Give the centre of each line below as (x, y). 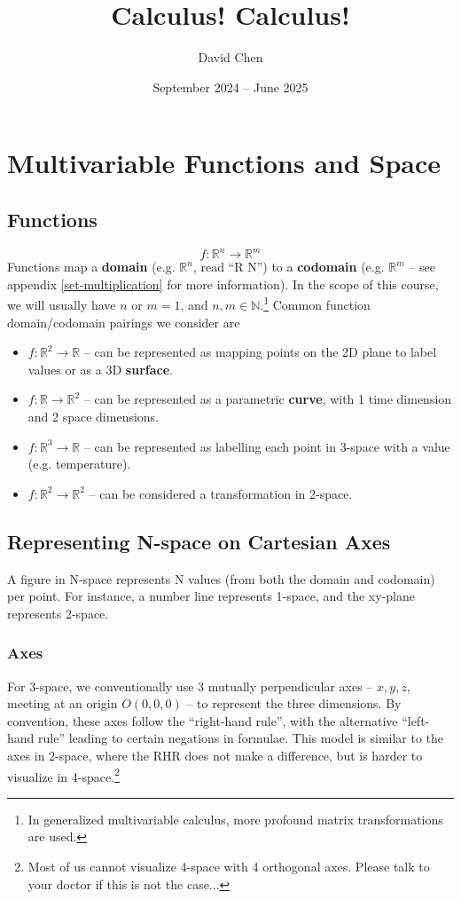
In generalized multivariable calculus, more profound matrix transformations (235, 819)
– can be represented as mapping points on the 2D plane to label (260, 352)
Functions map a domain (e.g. (91, 267)
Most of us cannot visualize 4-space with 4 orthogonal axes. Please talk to (229, 866)
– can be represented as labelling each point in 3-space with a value (267, 446)
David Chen (230, 57)
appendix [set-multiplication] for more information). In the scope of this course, (223, 284)
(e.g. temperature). (79, 464)
